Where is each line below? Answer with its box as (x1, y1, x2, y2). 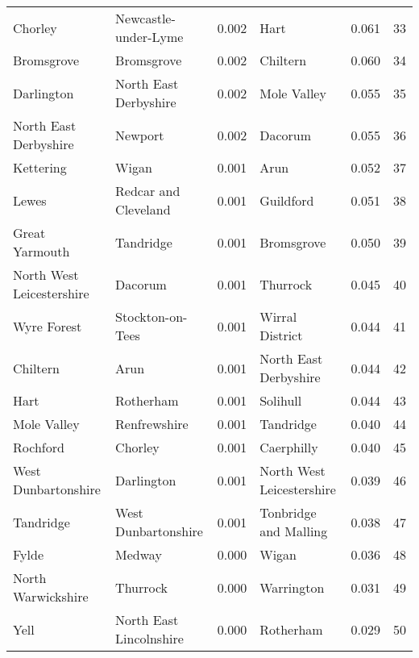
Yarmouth (13, 242, 70, 260)
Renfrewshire (115, 414, 189, 433)
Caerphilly (259, 438, 318, 456)
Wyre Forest (13, 316, 82, 335)
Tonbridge (259, 503, 317, 522)
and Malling (259, 522, 328, 540)
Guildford (259, 190, 314, 210)
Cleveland (115, 200, 171, 219)
